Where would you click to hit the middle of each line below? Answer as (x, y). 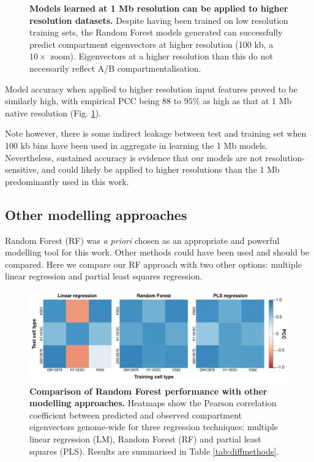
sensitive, (22, 169)
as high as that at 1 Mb (247, 101)
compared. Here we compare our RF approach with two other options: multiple (153, 264)
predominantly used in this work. (67, 181)
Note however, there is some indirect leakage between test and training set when (156, 133)
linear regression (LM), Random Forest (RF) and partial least (145, 438)
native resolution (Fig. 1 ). (53, 112)
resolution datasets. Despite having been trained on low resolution (159, 20)
